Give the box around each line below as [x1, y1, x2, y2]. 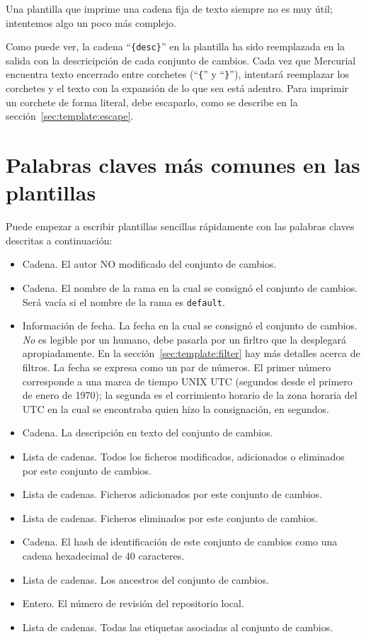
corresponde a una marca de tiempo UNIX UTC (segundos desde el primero [22, 373, 353, 388]
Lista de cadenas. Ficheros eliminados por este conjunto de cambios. [22, 510, 318, 525]
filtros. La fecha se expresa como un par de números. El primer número [22, 360, 331, 374]
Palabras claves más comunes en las [6, 150, 360, 179]
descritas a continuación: [6, 232, 113, 247]
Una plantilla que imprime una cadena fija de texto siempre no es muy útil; [6, 1, 333, 16]
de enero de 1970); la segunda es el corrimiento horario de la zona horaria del [22, 388, 358, 402]
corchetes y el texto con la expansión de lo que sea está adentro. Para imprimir [6, 81, 349, 96]
